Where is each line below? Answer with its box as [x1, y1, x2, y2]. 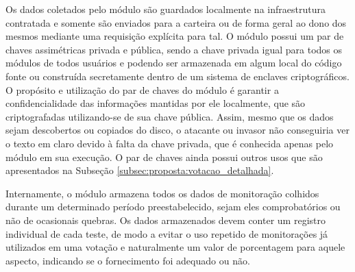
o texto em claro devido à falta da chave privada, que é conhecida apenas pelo [5, 136, 334, 150]
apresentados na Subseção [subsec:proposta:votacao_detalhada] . [5, 163, 274, 177]
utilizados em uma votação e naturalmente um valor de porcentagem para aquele [5, 240, 345, 254]
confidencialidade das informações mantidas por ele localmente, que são [5, 96, 306, 110]
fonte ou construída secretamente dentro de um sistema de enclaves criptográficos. [5, 69, 350, 83]
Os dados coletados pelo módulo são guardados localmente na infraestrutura [5, 2, 326, 16]
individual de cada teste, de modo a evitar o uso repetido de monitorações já [5, 226, 328, 240]
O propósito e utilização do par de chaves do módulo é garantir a [5, 82, 279, 97]
